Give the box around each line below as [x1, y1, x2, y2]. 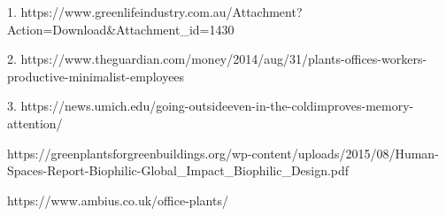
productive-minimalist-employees [7, 66, 185, 85]
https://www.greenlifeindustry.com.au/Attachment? [20, 3, 303, 20]
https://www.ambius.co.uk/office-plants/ [7, 190, 228, 209]
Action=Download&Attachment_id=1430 [7, 19, 235, 38]
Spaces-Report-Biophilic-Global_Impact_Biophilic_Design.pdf [7, 161, 350, 180]
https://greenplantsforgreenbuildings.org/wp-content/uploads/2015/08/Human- [7, 143, 439, 162]
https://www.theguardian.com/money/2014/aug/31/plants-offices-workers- [20, 50, 427, 68]
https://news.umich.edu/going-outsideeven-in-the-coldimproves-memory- [20, 96, 414, 115]
